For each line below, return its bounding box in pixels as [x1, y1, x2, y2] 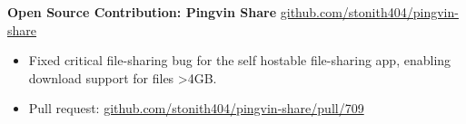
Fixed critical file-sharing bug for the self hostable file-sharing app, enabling [28, 51, 451, 70]
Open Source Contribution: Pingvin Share [7, 3, 277, 21]
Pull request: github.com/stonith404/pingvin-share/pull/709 [28, 99, 364, 118]
